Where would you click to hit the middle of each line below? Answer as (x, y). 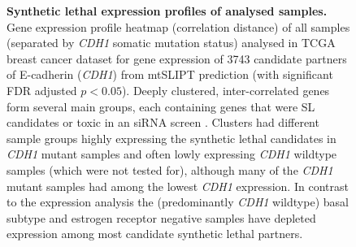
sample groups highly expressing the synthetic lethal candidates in (171, 138)
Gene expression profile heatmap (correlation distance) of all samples (178, 26)
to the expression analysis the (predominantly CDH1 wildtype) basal (178, 202)
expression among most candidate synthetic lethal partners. (155, 234)
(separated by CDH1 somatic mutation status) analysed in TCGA (171, 43)
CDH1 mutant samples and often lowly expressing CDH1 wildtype (172, 154)
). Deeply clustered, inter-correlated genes (226, 90)
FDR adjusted (42, 90)
